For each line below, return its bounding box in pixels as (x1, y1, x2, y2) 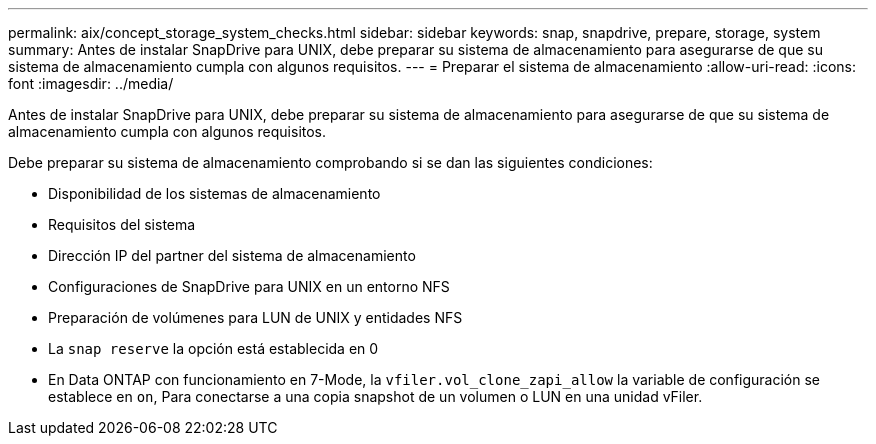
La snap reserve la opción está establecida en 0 (48, 340, 379, 357)
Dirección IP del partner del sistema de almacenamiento (48, 247, 416, 264)
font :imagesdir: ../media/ (8, 75, 174, 92)
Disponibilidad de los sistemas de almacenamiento (48, 185, 381, 202)
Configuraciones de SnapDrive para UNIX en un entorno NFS (48, 278, 450, 295)
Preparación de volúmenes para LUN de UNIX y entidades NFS (48, 309, 463, 326)
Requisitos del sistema (48, 216, 196, 233)
